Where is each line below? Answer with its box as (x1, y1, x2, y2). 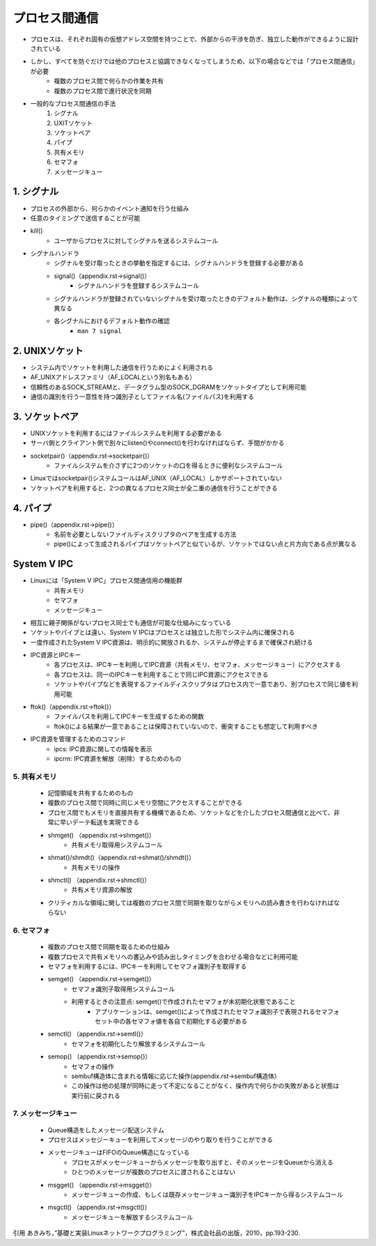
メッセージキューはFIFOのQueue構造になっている (47, 1148, 190, 1157)
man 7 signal (77, 327, 122, 334)
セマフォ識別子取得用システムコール (71, 985, 175, 993)
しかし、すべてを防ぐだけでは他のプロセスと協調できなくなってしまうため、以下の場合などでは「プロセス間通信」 (30, 57, 359, 66)
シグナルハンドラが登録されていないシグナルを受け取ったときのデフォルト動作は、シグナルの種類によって (54, 294, 359, 302)
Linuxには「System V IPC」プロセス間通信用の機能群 (30, 576, 183, 585)
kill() (30, 226, 43, 235)
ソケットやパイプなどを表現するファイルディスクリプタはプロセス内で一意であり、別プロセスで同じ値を (54, 680, 352, 689)
